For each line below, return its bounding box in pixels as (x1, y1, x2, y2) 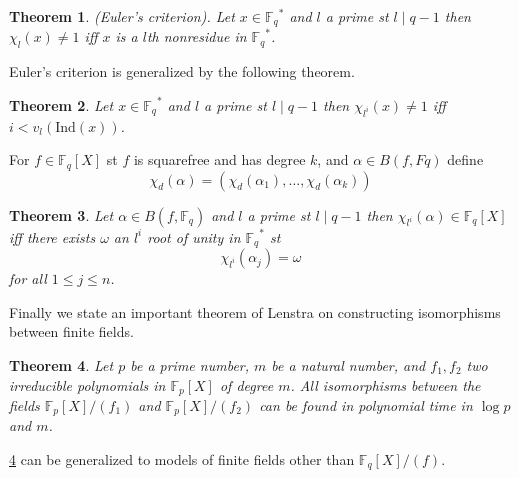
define (447, 149, 484, 170)
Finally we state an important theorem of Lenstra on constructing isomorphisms (9, 301, 501, 322)
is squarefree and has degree (133, 149, 306, 170)
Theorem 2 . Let (9, 94, 114, 115)
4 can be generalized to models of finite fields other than (9, 449, 355, 470)
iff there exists (9, 226, 96, 247)
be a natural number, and (271, 354, 426, 375)
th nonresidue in (146, 26, 247, 47)
